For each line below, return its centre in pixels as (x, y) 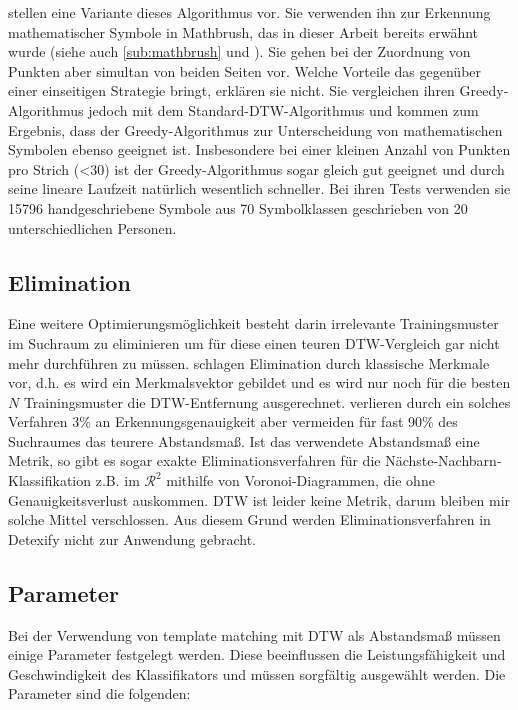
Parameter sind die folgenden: (99, 693)
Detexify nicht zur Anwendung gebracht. (132, 538)
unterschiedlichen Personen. (92, 227)
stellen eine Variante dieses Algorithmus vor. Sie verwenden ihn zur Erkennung (249, 12)
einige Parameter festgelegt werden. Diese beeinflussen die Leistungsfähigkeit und (257, 654)
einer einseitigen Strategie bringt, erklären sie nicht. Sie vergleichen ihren (231, 90)
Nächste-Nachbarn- (443, 460)
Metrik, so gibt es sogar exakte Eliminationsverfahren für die (194, 460)
